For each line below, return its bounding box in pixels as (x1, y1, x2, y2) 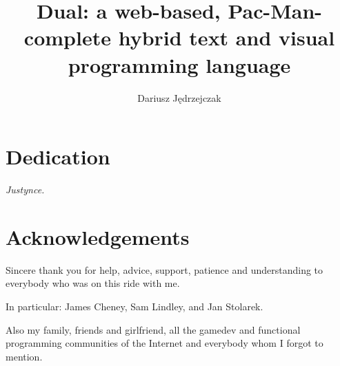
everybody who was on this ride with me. (6, 276, 180, 290)
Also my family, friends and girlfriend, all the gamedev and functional (6, 322, 301, 336)
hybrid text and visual (118, 23, 335, 52)
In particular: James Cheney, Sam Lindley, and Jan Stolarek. (6, 299, 263, 313)
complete (23, 23, 111, 52)
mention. (6, 349, 43, 363)
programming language (68, 50, 291, 78)
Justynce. (6, 182, 45, 197)
